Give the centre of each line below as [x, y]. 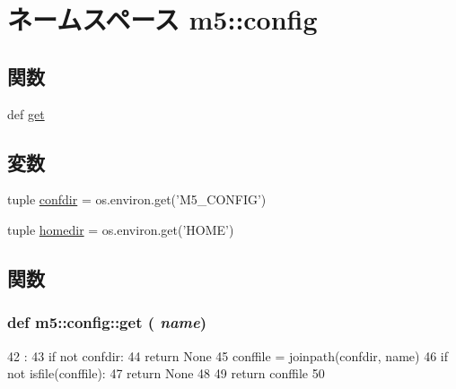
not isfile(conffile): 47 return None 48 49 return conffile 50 [166, 373]
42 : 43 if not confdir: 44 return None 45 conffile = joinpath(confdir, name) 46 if [228, 355]
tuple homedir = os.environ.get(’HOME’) [121, 229]
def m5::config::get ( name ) [107, 322]
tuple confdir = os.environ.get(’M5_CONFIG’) [137, 199]
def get [26, 113]
